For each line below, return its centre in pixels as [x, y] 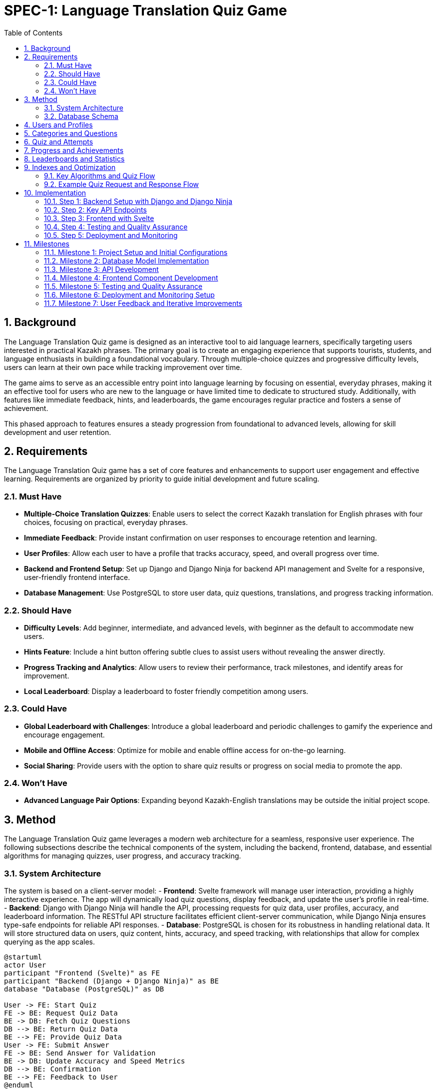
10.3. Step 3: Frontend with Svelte [99, 218]
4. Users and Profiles [58, 124]
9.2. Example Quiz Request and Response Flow [122, 184]
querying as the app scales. [50, 942]
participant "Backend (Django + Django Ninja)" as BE [111, 981]
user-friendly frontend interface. [77, 577]
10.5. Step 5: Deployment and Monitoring [111, 235]
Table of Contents [33, 32]
